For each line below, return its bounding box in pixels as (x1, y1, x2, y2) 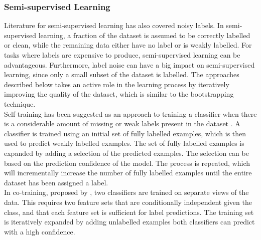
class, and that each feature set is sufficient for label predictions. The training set (4, 206, 254, 217)
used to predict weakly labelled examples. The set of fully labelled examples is (4, 138, 244, 148)
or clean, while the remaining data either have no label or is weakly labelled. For (4, 40, 252, 50)
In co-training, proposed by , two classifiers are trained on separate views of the (4, 187, 249, 197)
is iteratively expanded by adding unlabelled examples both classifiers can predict (4, 216, 255, 227)
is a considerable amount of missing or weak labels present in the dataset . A (4, 118, 240, 129)
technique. (4, 98, 36, 109)
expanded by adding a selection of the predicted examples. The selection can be (4, 147, 249, 158)
